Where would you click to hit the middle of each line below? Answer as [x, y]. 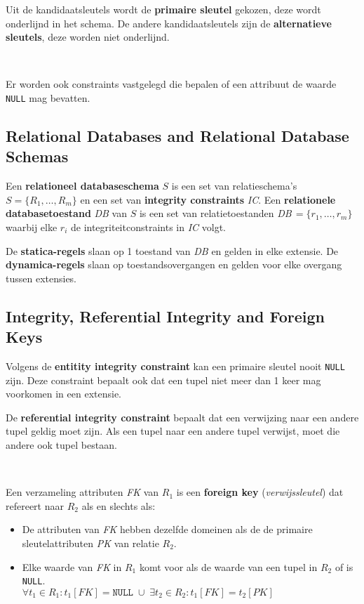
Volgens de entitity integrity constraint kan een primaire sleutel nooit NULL [175, 366]
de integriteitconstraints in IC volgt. [148, 227]
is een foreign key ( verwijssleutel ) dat [260, 492]
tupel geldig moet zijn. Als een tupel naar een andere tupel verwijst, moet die [173, 431]
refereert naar [35, 505]
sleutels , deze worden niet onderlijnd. [88, 37]
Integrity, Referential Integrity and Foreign [165, 316]
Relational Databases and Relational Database [177, 136]
